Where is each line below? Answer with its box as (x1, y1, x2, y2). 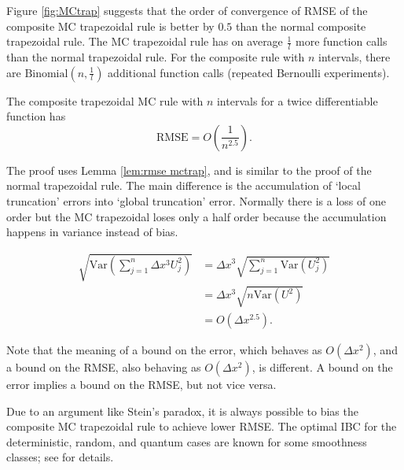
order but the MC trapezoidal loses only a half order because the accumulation (6, 208, 387, 224)
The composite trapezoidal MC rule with (6, 92, 204, 109)
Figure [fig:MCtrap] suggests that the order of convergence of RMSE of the (6, 2, 368, 18)
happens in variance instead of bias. (6, 224, 178, 240)
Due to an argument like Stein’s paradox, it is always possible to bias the (6, 402, 358, 419)
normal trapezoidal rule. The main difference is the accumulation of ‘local (6, 177, 361, 194)
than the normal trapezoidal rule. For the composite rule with (6, 49, 305, 65)
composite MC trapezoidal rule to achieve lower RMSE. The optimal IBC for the (6, 418, 397, 435)
